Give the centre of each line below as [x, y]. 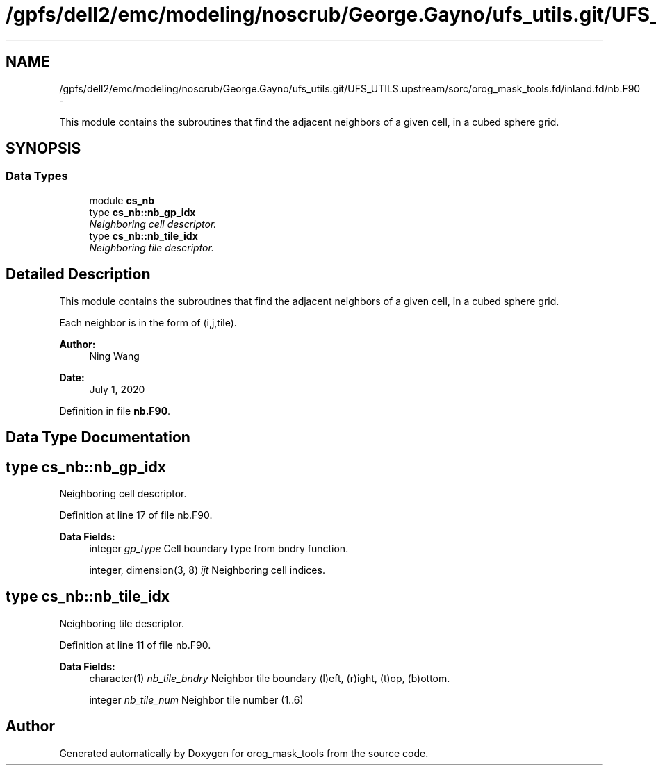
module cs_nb [122, 200]
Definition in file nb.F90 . [115, 411]
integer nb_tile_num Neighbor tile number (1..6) [196, 699]
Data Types [37, 176]
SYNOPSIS [43, 149]
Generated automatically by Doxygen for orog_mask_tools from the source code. [244, 753]
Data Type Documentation [98, 438]
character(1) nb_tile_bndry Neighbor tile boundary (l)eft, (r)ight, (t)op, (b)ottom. [270, 678]
